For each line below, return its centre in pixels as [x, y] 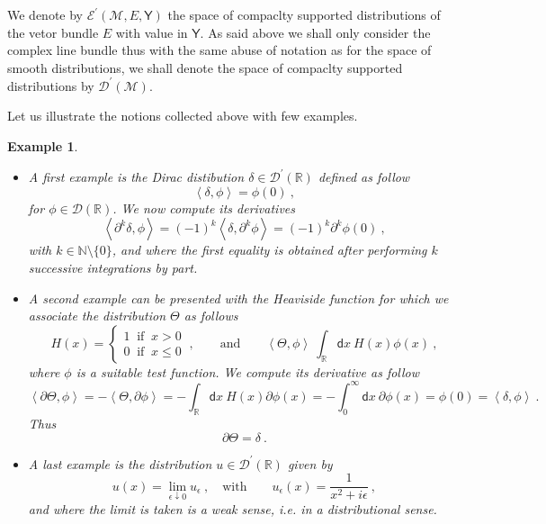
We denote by [45, 14]
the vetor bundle [53, 32]
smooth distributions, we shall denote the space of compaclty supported [205, 67]
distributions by [51, 85]
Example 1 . [43, 146]
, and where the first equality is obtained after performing [269, 250]
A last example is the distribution [120, 463]
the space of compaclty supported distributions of [304, 14]
